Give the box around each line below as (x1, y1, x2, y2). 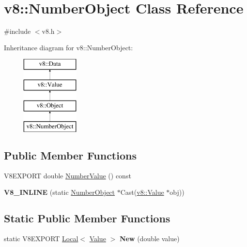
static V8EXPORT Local (4, 233, 78, 243)
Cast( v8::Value (120, 187, 164, 197)
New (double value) (119, 233, 180, 243)
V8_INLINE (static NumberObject (4, 187, 115, 197)
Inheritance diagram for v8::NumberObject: (4, 42, 133, 52)
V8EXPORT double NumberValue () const (4, 171, 131, 181)
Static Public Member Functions (4, 210, 170, 225)
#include (4, 26, 31, 36)
